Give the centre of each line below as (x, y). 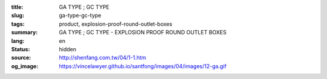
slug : (18, 16)
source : (21, 58)
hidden (68, 49)
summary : (25, 33)
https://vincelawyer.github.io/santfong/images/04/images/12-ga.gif (143, 66)
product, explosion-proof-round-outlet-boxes (116, 24)
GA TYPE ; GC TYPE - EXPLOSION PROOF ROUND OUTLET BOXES (143, 33)
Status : (21, 49)
